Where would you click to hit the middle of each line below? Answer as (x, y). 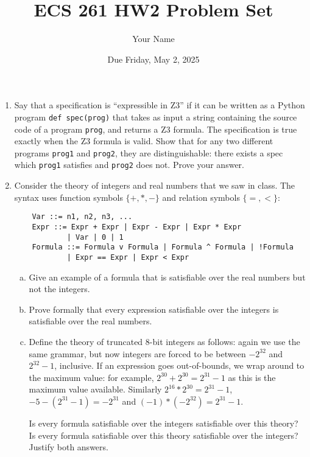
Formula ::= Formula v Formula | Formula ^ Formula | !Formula (163, 247)
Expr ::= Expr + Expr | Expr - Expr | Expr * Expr (137, 227)
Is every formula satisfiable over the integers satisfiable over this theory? (164, 423)
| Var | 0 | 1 (95, 237)
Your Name (153, 39)
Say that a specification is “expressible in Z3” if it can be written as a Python (160, 105)
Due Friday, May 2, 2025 (153, 59)
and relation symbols (201, 197)
